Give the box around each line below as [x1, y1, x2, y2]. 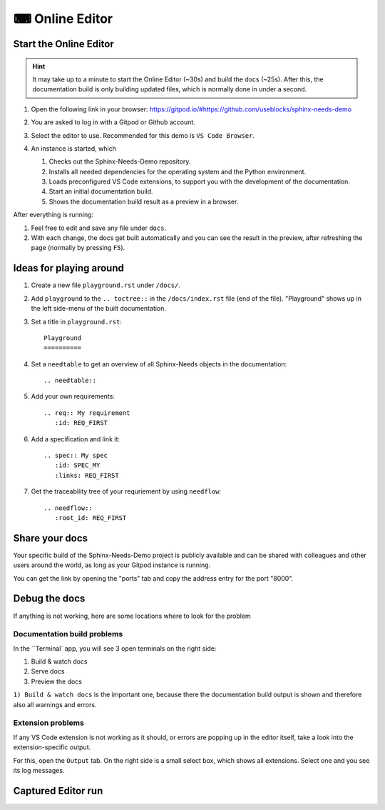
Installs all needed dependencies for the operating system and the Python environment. [48, 167, 307, 176]
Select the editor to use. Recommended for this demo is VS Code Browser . [31, 131, 255, 139]
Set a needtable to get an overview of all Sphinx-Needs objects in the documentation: [31, 359, 287, 368]
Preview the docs [31, 677, 82, 686]
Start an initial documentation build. [48, 187, 153, 196]
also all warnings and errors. [13, 700, 97, 709]
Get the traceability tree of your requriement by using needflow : [31, 487, 221, 496]
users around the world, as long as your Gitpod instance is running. [13, 561, 211, 569]
